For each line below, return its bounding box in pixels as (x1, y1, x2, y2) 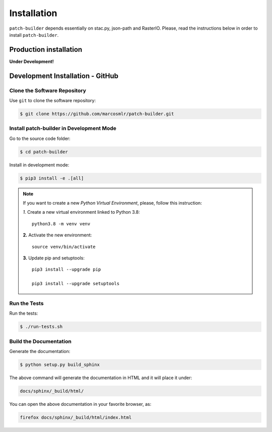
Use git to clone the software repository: (9, 98, 96, 103)
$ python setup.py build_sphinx (20, 362, 100, 368)
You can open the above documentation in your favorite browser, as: (9, 401, 152, 407)
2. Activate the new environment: (23, 232, 92, 238)
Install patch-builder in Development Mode (9, 125, 117, 132)
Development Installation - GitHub (9, 71, 118, 80)
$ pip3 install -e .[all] (20, 175, 84, 181)
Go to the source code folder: (9, 135, 71, 141)
